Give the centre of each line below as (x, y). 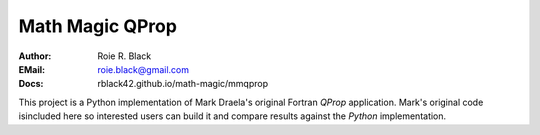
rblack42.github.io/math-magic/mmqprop (183, 84)
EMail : (31, 69)
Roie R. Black (124, 56)
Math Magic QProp (97, 26)
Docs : (31, 84)
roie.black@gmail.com (143, 69)
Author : (35, 56)
